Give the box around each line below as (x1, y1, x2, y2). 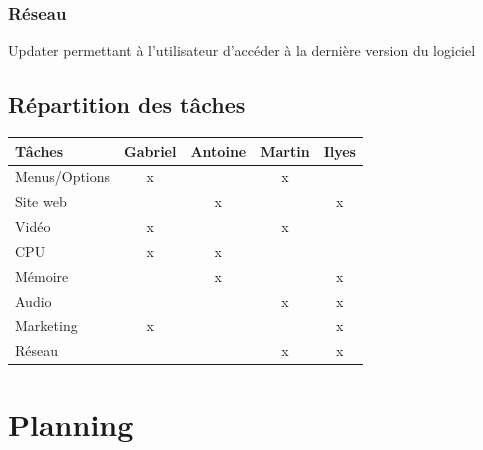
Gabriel (124, 140, 177, 161)
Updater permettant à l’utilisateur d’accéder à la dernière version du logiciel (8, 40, 476, 61)
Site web (15, 191, 67, 212)
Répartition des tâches (8, 89, 246, 120)
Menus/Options (15, 166, 111, 187)
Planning (8, 403, 134, 444)
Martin (260, 140, 310, 161)
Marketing (15, 315, 78, 336)
